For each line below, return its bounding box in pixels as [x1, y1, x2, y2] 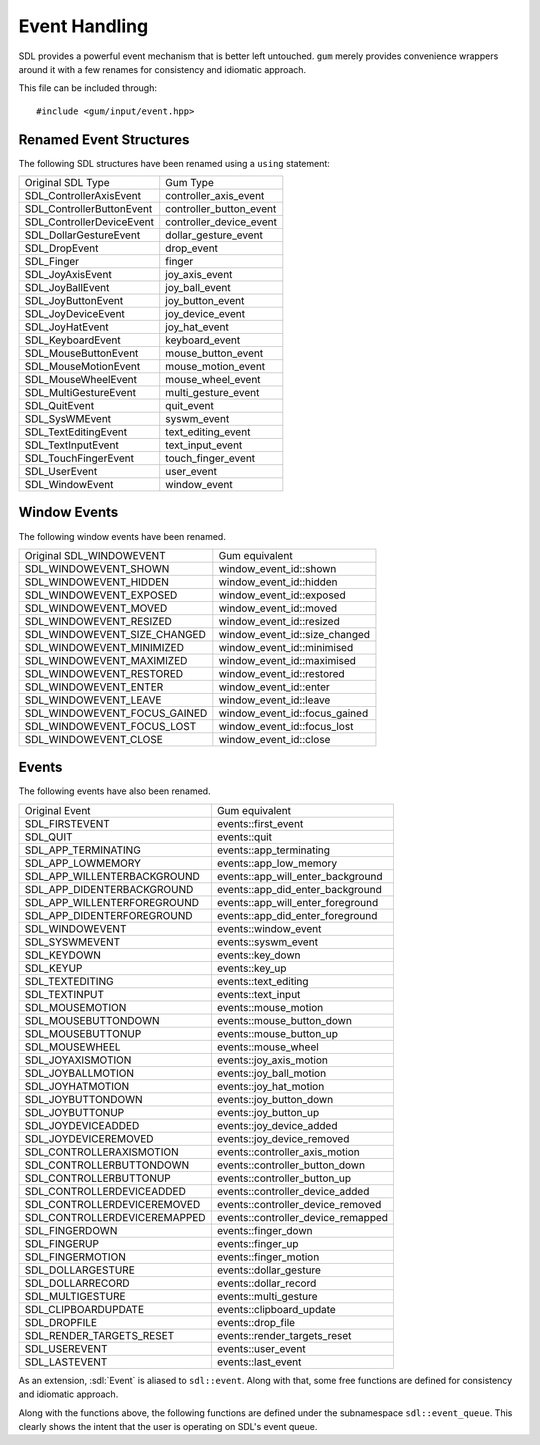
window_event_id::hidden [218, 575, 339, 589]
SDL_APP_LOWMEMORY [24, 856, 142, 870]
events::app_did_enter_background [216, 882, 382, 896]
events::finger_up [216, 1236, 299, 1250]
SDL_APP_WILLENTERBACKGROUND [24, 869, 200, 883]
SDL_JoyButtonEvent [24, 294, 124, 308]
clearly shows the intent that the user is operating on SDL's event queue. [18, 1421, 318, 1432]
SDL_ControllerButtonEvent [24, 202, 153, 216]
